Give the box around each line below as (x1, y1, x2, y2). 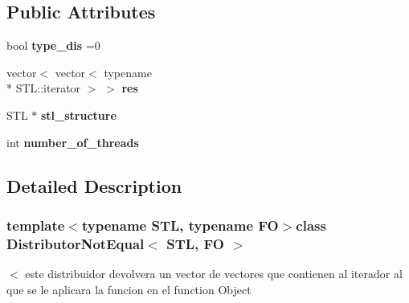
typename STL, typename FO (81, 215, 279, 235)
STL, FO (166, 233, 224, 253)
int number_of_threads (6, 133, 139, 150)
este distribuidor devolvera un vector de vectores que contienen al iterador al (25, 265, 403, 282)
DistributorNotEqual (6, 233, 145, 253)
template (6, 215, 65, 235)
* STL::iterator (6, 80, 81, 96)
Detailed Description (6, 173, 182, 198)
